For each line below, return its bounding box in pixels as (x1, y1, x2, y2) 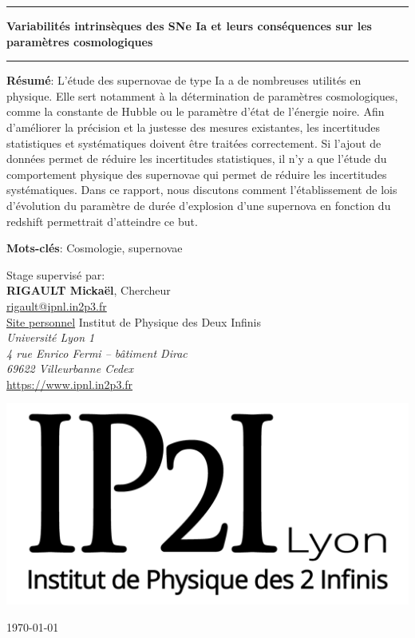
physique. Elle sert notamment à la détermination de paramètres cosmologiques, (6, 87, 398, 104)
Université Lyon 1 (6, 329, 95, 346)
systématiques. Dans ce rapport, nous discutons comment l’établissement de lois (6, 181, 397, 198)
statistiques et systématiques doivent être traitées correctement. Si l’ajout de (6, 134, 381, 151)
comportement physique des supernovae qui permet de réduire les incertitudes (6, 165, 387, 182)
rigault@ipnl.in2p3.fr (6, 297, 107, 314)
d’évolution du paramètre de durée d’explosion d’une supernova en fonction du (6, 196, 391, 213)
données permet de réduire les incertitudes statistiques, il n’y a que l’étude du (6, 150, 387, 167)
